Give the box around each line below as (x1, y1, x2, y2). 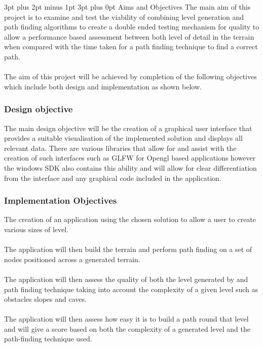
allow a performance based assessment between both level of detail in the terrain (4, 31, 254, 42)
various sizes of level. (4, 224, 69, 234)
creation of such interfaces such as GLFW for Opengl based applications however (4, 152, 256, 163)
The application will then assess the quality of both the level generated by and (4, 273, 248, 284)
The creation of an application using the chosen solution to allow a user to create (4, 214, 256, 225)
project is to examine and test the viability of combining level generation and (4, 11, 244, 22)
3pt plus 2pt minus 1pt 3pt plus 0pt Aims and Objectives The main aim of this (4, 2, 251, 12)
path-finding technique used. (4, 333, 92, 344)
